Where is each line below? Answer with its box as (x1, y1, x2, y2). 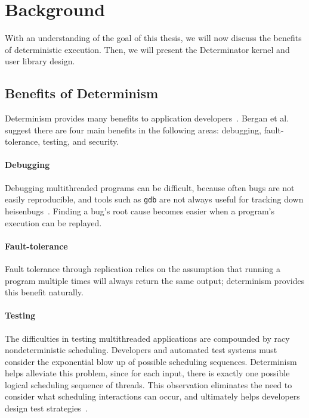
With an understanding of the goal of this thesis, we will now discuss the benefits (5, 32, 302, 44)
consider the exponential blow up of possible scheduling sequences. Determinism (5, 355, 297, 367)
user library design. (5, 55, 75, 67)
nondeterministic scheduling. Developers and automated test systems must (5, 344, 277, 356)
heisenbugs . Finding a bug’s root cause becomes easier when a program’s (5, 204, 274, 217)
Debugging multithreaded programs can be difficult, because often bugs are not (5, 181, 295, 194)
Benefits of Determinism (5, 84, 159, 102)
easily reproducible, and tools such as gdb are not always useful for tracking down (5, 193, 304, 205)
